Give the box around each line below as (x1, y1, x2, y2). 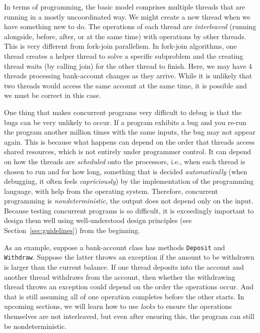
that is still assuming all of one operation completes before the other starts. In (4, 291, 244, 301)
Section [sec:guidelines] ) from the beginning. (4, 225, 140, 236)
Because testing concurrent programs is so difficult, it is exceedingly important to (4, 205, 254, 215)
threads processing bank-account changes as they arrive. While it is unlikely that (4, 70, 252, 81)
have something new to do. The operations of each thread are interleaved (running (4, 21, 256, 32)
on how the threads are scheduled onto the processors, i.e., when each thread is (4, 156, 245, 166)
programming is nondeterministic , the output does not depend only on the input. (4, 195, 253, 206)
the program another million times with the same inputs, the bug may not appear (4, 127, 255, 137)
